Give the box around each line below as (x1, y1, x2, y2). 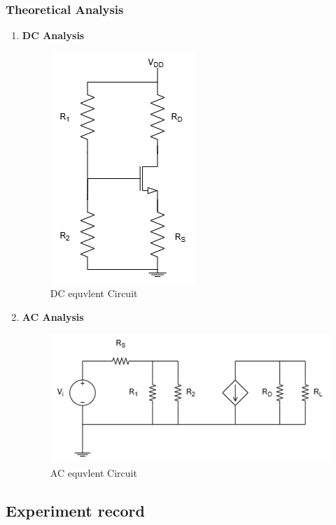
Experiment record (6, 499, 145, 521)
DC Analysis (22, 28, 85, 43)
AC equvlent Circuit (50, 465, 137, 480)
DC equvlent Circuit (50, 286, 138, 301)
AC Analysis (22, 310, 84, 324)
